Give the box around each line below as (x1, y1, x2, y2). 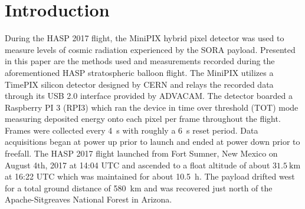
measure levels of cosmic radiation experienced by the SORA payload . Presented (5, 43, 296, 55)
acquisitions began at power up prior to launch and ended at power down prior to (5, 135, 300, 148)
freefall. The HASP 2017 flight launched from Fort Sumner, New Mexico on (5, 147, 278, 160)
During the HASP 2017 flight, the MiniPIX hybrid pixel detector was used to (5, 32, 284, 44)
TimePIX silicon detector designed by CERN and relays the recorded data (5, 78, 274, 90)
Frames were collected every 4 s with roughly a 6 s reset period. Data (5, 124, 258, 136)
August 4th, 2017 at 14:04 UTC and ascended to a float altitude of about (5, 158, 270, 171)
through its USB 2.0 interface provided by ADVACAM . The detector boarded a (5, 89, 293, 102)
